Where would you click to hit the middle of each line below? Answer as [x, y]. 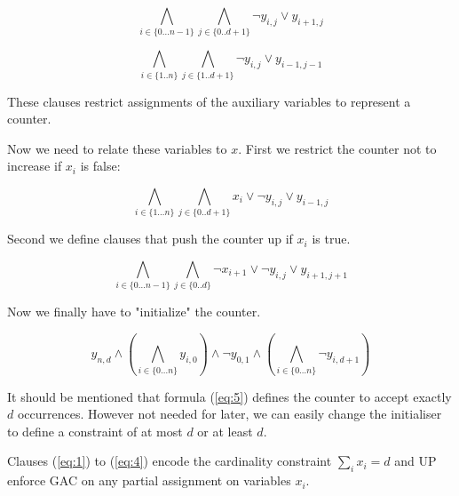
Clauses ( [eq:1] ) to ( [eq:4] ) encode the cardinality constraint [170, 461]
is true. [331, 239]
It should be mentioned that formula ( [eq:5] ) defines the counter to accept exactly [229, 396]
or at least [225, 431]
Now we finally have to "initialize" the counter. [134, 312]
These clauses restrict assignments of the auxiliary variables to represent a [209, 101]
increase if [35, 166]
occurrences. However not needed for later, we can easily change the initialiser [229, 414]
